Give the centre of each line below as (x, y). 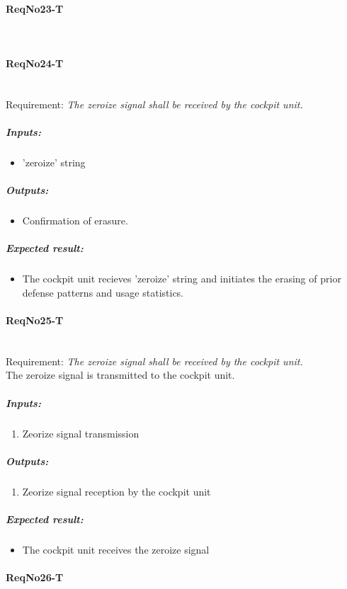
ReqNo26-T (35, 577)
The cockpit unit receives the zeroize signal (116, 549)
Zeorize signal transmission (81, 433)
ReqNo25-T (35, 320)
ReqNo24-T (35, 63)
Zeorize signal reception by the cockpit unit (116, 491)
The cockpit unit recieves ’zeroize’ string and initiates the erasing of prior (182, 279)
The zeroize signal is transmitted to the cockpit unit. (120, 375)
